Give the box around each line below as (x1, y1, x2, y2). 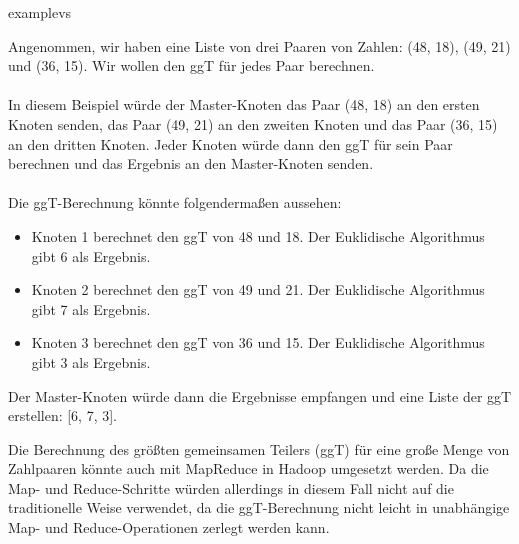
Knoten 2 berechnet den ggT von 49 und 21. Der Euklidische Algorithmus (31, 279, 485, 300)
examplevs (8, 2, 72, 22)
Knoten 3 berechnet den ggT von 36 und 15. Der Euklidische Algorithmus (31, 332, 485, 353)
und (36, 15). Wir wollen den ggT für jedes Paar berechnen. (8, 55, 375, 76)
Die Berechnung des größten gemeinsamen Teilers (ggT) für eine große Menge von (8, 438, 510, 459)
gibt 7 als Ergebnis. (31, 298, 151, 319)
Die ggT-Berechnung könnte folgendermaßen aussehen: (8, 192, 342, 213)
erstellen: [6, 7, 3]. (8, 405, 118, 426)
